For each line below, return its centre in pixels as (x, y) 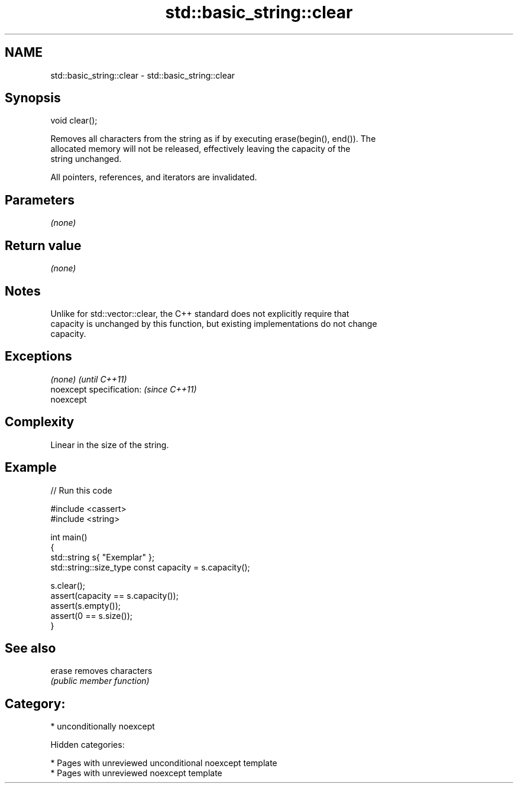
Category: (35, 703)
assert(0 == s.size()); (92, 615)
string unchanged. (86, 159)
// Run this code (81, 490)
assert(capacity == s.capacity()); (114, 595)
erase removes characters (101, 671)
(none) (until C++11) (89, 379)
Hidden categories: (88, 745)
